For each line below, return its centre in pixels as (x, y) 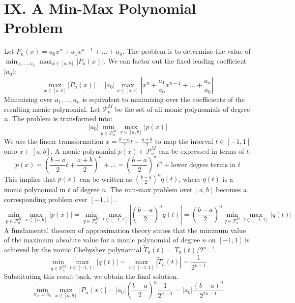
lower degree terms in (203, 165)
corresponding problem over (46, 199)
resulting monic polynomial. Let (52, 109)
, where (190, 179)
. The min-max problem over (149, 189)
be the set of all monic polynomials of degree (182, 109)
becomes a (231, 189)
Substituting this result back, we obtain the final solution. (91, 276)
